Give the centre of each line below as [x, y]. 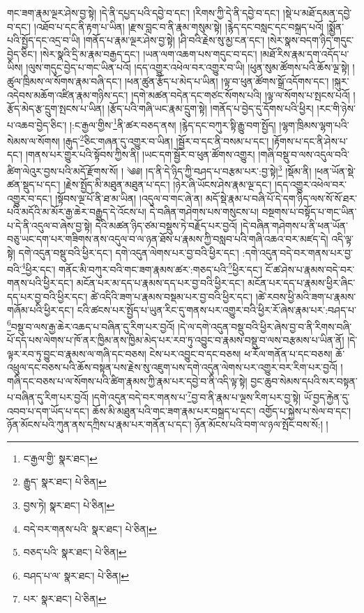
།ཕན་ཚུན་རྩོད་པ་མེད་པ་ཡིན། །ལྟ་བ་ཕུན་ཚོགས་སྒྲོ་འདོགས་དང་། [227, 81]
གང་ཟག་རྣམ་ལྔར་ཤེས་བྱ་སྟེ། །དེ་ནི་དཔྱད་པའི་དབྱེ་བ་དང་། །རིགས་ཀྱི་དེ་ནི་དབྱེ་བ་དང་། [144, 13]
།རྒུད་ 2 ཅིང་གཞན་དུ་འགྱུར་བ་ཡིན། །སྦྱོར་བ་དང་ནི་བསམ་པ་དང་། [166, 140]
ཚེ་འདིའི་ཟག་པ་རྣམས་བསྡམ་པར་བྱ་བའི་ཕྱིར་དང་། [172, 296]
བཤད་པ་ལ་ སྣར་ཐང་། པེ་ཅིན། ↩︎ [76, 575]
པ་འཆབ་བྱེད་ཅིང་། [37, 124]
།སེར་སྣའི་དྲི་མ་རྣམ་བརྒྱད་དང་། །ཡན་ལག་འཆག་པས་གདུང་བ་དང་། [149, 53]
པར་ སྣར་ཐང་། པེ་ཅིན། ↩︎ [65, 599]
